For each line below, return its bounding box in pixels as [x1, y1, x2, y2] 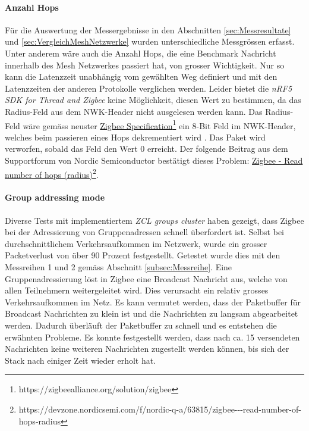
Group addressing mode [5, 191, 105, 204]
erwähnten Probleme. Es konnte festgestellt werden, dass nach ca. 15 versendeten [5, 330, 300, 343]
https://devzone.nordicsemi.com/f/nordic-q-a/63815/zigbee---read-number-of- [18, 402, 301, 415]
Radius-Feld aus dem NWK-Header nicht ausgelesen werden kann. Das [5, 105, 263, 117]
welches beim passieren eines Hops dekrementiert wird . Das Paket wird [5, 130, 266, 143]
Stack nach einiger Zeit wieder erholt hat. [5, 354, 156, 366]
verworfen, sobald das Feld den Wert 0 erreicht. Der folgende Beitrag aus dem [5, 142, 288, 155]
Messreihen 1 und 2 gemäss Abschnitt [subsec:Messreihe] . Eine [5, 261, 232, 273]
